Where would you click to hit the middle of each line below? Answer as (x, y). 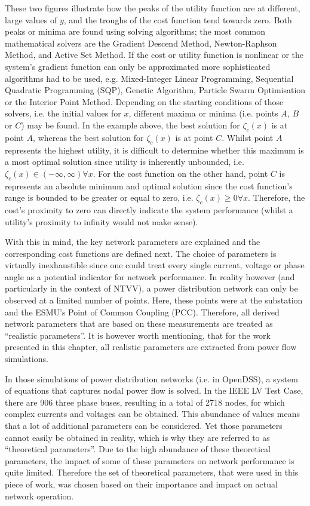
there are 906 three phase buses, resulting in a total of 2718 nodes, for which (145, 402)
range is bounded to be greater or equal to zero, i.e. (99, 197)
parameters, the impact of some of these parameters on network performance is (150, 460)
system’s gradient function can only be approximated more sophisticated (138, 66)
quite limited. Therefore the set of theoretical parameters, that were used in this (152, 472)
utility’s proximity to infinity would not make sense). (102, 221)
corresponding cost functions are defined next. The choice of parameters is (141, 253)
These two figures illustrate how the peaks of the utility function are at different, (153, 8)
